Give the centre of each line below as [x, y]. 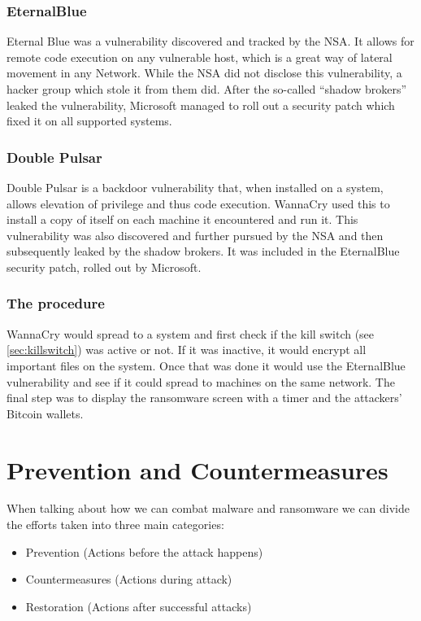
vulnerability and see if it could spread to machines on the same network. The [201, 381]
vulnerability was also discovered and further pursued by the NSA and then [195, 235]
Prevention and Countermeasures [197, 469]
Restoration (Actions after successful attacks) [139, 606]
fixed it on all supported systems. [89, 121]
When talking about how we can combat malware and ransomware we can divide [208, 508]
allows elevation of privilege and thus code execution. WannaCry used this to [198, 203]
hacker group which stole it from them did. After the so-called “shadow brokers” [207, 89]
